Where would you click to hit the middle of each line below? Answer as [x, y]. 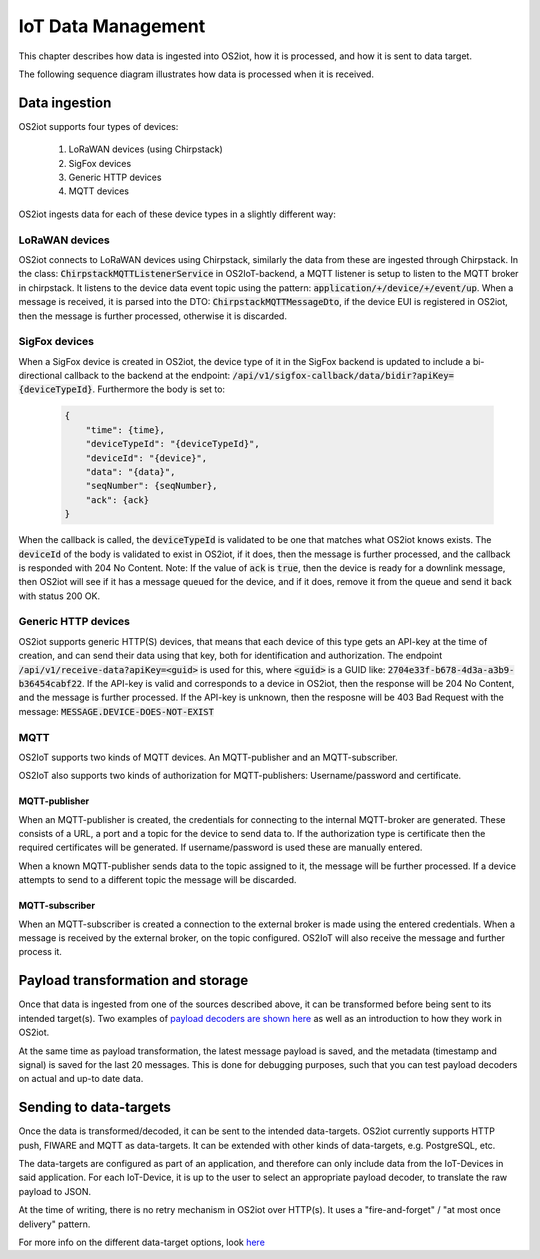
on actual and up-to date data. [81, 1079]
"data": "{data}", [130, 471]
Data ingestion [65, 102]
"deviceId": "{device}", [146, 458]
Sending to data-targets [95, 1107]
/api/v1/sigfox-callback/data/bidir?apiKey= [343, 376]
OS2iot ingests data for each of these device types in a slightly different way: [177, 214]
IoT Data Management [112, 26]
